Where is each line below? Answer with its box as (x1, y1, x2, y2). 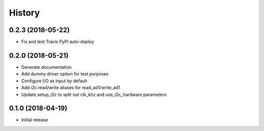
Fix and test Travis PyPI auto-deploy (21, 39, 94, 45)
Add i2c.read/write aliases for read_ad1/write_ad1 (21, 85, 120, 91)
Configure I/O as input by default (21, 78, 88, 84)
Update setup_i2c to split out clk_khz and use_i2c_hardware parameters (21, 92, 167, 97)
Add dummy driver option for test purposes (21, 71, 109, 77)
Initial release (21, 117, 48, 123)
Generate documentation (21, 64, 72, 70)
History (9, 7, 40, 18)
